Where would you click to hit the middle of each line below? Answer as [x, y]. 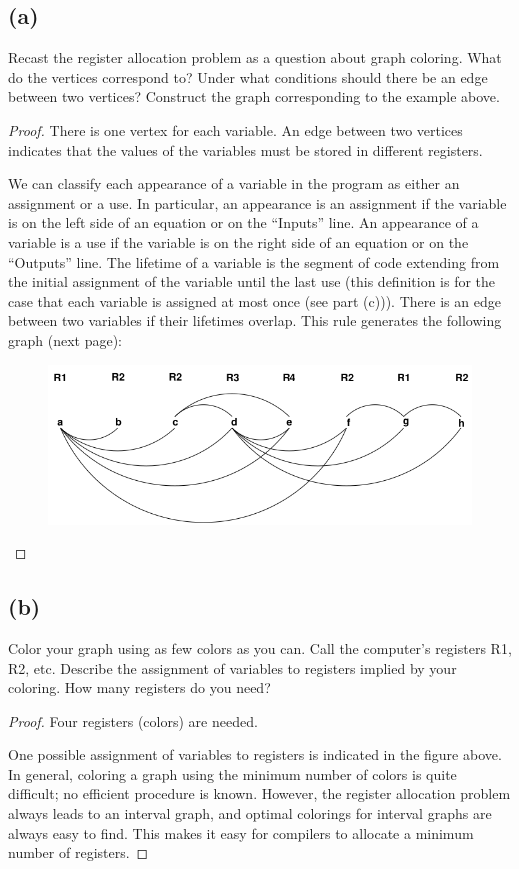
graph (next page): [65, 339]
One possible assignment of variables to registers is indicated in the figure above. [255, 754]
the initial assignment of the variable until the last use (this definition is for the [252, 281]
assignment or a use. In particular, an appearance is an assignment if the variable [257, 202]
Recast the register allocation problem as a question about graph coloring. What [255, 57]
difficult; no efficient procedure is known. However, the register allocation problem [259, 793]
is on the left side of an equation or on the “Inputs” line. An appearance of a [243, 222]
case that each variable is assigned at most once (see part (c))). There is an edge [254, 300]
